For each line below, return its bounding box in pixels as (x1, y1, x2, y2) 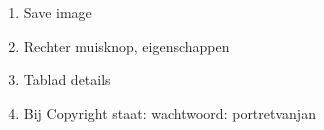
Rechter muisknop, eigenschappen (23, 35, 230, 56)
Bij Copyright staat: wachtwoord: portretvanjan (23, 102, 316, 123)
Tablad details (23, 69, 111, 90)
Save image (23, 2, 92, 22)
